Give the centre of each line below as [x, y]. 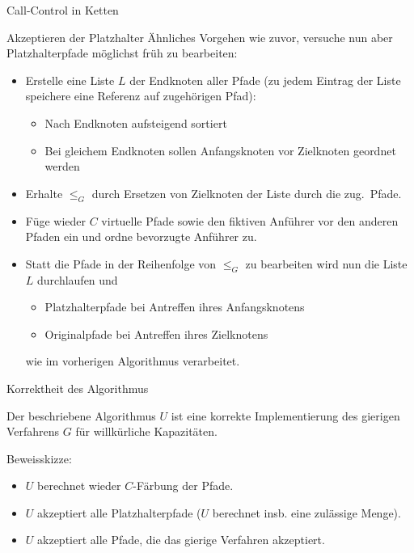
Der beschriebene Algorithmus [81, 415]
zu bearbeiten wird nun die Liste [326, 263]
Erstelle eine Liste [70, 80]
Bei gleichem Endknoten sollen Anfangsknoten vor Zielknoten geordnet [220, 150]
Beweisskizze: [39, 458]
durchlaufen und [78, 279]
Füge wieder [56, 220]
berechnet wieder [79, 485]
